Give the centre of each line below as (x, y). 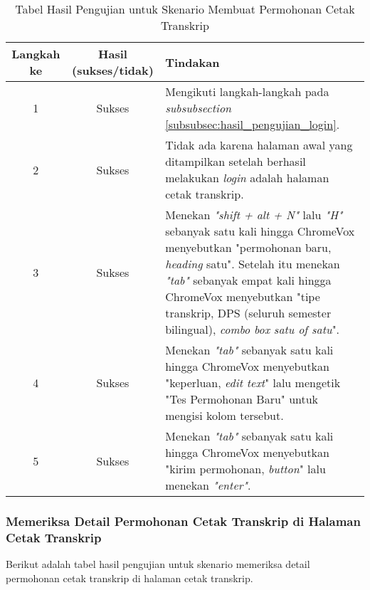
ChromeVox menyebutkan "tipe (243, 296)
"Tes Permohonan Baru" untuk (242, 399)
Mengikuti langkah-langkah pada (247, 91)
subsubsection (199, 108)
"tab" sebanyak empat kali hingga (248, 280)
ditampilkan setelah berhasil (236, 161)
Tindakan (192, 62)
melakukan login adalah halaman (247, 178)
